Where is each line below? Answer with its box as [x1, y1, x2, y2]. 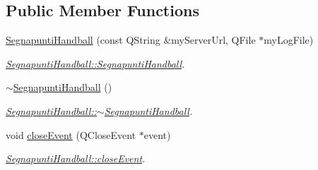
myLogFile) [264, 32, 314, 47]
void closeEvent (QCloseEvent [6, 127, 136, 142]
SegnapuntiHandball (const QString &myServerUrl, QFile [6, 32, 256, 47]
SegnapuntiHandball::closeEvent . [6, 151, 146, 166]
